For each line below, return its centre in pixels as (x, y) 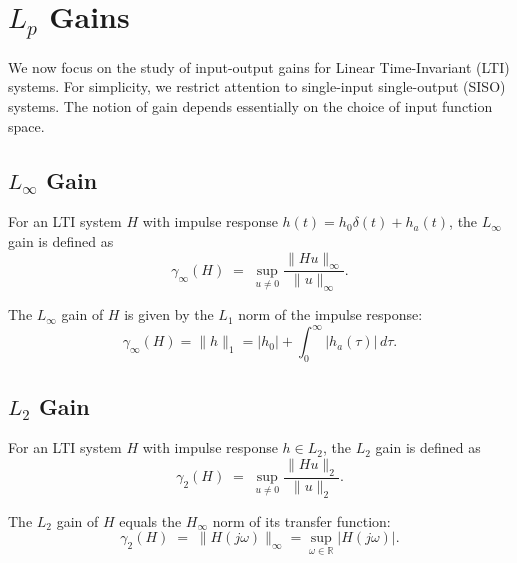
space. (26, 125)
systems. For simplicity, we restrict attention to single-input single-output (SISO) (257, 86)
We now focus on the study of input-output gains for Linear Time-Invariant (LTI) (259, 66)
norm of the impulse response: (330, 314)
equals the (150, 520)
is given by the (169, 314)
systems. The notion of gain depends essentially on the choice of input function (250, 106)
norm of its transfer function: (301, 520)
